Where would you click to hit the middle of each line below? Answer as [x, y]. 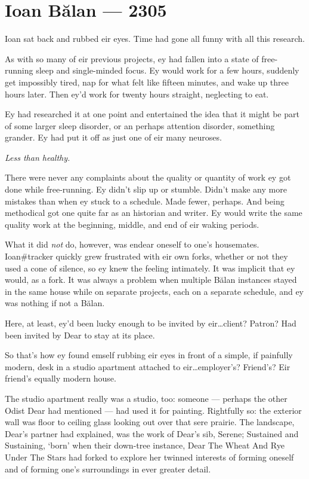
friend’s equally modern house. [61, 378]
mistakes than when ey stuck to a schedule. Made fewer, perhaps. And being [145, 201]
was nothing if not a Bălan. [55, 303]
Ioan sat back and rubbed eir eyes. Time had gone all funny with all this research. [155, 39]
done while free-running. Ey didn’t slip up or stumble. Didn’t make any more [146, 189]
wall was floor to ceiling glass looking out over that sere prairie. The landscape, [150, 422]
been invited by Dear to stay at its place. [80, 335]
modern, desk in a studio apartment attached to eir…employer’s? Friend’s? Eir [148, 366]
